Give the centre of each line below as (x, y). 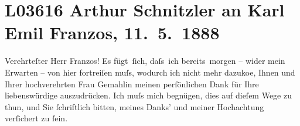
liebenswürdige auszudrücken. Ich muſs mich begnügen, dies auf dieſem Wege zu (148, 95)
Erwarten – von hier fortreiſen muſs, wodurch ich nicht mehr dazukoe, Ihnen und (150, 72)
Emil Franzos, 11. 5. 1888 (112, 33)
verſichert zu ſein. (36, 118)
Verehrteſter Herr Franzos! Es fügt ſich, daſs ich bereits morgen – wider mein (145, 61)
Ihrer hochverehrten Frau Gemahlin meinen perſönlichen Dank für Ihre (132, 84)
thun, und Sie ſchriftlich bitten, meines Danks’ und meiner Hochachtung (134, 106)
